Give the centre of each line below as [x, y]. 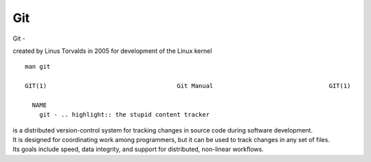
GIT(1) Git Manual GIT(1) [188, 86]
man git [38, 67]
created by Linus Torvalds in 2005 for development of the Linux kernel [112, 51]
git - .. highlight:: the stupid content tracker [124, 115]
